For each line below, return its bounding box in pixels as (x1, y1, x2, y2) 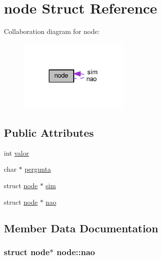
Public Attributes (4, 125, 94, 140)
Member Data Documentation (4, 220, 159, 235)
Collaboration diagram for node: (4, 26, 100, 36)
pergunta (24, 164, 51, 174)
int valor (4, 147, 29, 158)
